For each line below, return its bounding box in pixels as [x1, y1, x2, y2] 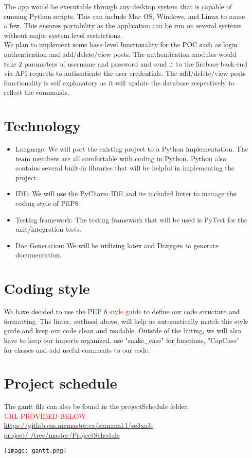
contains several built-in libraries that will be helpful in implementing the [15, 163, 234, 173]
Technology [4, 116, 81, 136]
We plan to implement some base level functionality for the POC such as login [4, 39, 238, 50]
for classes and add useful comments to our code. [4, 344, 150, 355]
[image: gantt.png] [4, 447, 67, 454]
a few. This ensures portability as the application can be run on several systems [4, 20, 242, 31]
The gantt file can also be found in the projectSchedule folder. [4, 401, 189, 411]
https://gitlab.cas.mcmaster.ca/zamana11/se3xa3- [4, 420, 153, 430]
